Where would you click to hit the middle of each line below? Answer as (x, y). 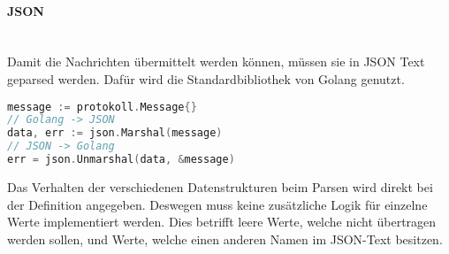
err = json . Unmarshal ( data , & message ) (121, 160)
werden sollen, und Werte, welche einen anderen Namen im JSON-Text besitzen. (225, 239)
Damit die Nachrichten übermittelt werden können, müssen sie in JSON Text (216, 62)
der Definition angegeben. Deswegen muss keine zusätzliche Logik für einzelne (217, 204)
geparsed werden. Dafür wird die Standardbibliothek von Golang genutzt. (206, 78)
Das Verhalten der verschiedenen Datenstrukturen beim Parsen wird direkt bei (220, 186)
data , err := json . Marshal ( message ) (115, 133)
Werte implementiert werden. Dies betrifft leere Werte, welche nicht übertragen (222, 222)
